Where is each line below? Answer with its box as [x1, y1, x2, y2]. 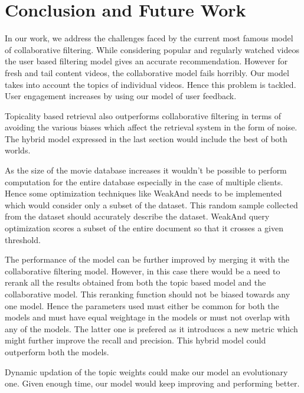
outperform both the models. [5, 345, 109, 358]
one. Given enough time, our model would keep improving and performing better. [5, 377, 300, 389]
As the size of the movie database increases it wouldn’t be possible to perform [5, 164, 287, 176]
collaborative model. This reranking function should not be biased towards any [5, 288, 290, 300]
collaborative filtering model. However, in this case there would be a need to [5, 264, 280, 277]
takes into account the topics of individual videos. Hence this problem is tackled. [5, 78, 296, 90]
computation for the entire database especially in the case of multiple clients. [5, 175, 283, 188]
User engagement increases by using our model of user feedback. [5, 90, 237, 102]
